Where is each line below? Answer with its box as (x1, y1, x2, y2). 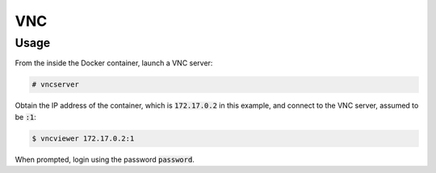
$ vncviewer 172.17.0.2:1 (31, 133, 135, 143)
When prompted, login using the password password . (15, 154, 195, 164)
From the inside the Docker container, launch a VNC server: (15, 58, 213, 68)
